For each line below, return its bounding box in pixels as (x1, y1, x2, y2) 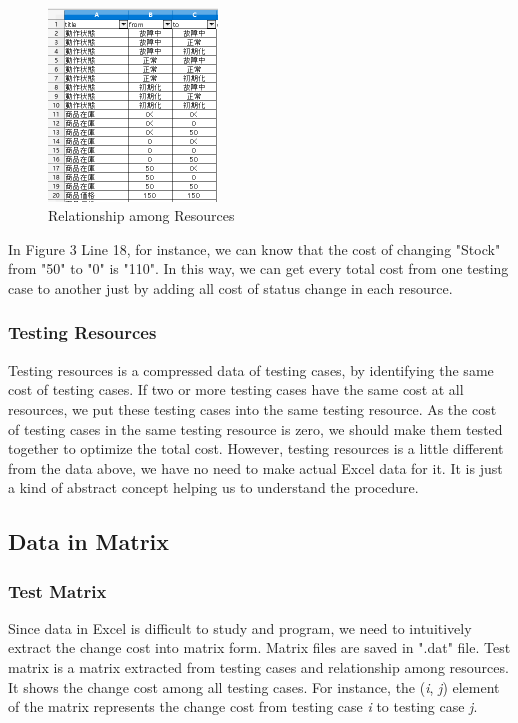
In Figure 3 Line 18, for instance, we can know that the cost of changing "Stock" (8, 238, 501, 259)
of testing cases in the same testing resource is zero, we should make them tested (8, 418, 503, 439)
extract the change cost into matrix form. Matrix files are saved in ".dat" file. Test (8, 637, 511, 658)
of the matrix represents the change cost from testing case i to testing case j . (8, 696, 478, 717)
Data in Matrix (8, 526, 170, 557)
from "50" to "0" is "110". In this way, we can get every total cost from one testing (8, 258, 509, 279)
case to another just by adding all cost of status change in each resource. (8, 277, 453, 298)
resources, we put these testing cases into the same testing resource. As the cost (8, 398, 497, 419)
